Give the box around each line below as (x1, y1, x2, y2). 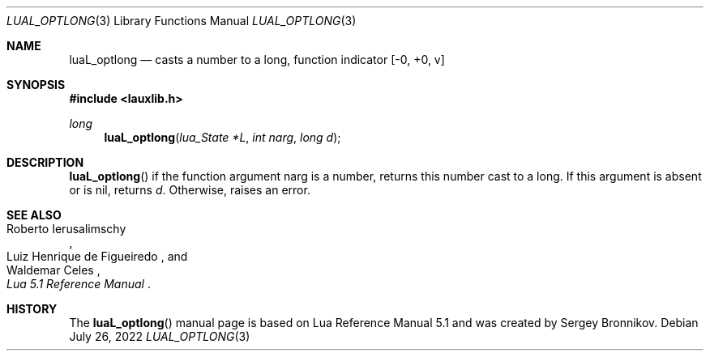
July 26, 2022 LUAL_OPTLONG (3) (69, 329, 250, 343)
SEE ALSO (6, 208, 62, 222)
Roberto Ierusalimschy (6, 222, 126, 236)
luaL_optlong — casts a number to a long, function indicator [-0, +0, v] (69, 53, 445, 66)
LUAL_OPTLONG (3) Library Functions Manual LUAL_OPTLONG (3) (6, 14, 357, 28)
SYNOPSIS (6, 78, 66, 91)
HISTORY (6, 302, 58, 316)
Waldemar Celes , (6, 263, 101, 277)
